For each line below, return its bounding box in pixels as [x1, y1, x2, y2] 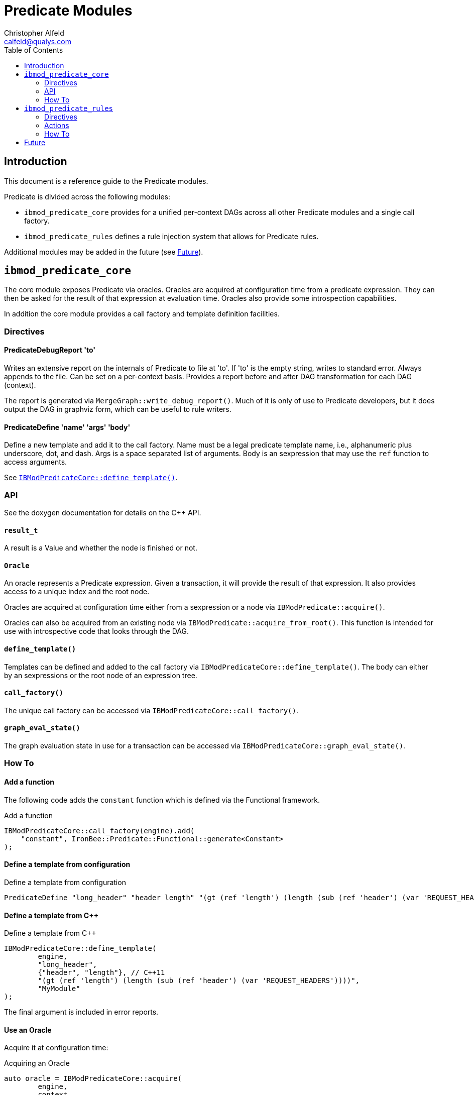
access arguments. [4, 458, 67, 467]
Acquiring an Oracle [4, 1059, 70, 1068]
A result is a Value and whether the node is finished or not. [4, 543, 197, 553]
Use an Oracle [4, 1025, 52, 1034]
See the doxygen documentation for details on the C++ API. [4, 508, 201, 517]
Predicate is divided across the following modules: [4, 192, 171, 201]
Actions [44, 121, 69, 130]
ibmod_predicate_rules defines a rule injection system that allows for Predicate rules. [24, 232, 319, 241]
